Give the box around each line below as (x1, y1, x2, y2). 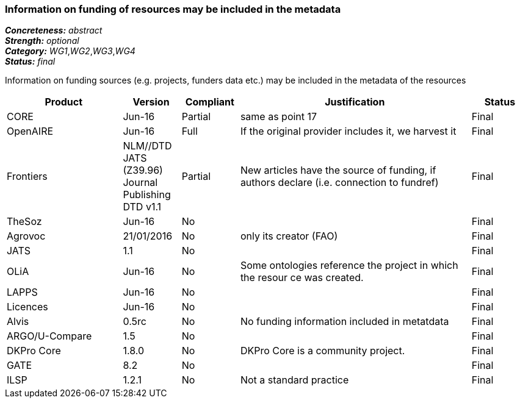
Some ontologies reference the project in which (240, 259, 458, 272)
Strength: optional (5, 35, 79, 46)
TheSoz (7, 215, 42, 228)
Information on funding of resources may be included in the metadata (5, 3, 341, 15)
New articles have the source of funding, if (240, 164, 436, 177)
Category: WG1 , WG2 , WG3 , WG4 (5, 46, 135, 57)
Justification (325, 96, 385, 109)
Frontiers (7, 170, 48, 183)
